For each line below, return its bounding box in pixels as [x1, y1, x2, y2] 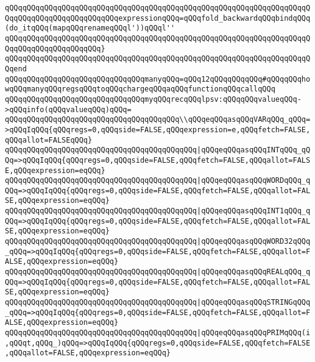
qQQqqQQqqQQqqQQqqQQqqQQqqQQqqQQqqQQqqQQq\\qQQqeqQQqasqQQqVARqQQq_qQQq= [5, 115, 311, 124]
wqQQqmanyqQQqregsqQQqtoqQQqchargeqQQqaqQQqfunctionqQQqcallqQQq [5, 85, 275, 94]
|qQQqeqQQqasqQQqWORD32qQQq [197, 237, 311, 246]
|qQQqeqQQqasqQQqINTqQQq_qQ [197, 146, 311, 155]
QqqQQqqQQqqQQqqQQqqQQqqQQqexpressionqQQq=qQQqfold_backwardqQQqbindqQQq [5, 13, 311, 23]
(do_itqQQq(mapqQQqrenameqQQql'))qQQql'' [5, 24, 175, 33]
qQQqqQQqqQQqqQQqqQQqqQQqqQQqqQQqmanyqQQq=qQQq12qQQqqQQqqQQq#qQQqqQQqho [5, 74, 311, 83]
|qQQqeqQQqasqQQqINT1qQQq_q [197, 207, 311, 216]
